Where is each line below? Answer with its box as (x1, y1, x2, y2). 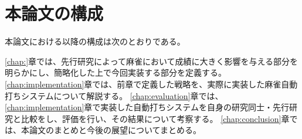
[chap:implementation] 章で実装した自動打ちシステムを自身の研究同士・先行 (5, 101, 289, 113)
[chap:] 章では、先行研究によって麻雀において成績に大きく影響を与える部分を (5, 55, 298, 67)
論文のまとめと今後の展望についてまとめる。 (29, 124, 201, 136)
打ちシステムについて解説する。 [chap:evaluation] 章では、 (5, 89, 223, 101)
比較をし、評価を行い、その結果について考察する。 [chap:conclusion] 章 (21, 112, 290, 124)
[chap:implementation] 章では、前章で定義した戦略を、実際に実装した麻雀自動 (5, 77, 298, 90)
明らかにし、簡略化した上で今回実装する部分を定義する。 (5, 66, 226, 79)
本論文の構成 (5, 1, 104, 25)
